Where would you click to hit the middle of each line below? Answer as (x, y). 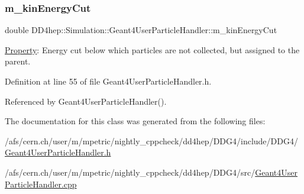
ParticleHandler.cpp (41, 184)
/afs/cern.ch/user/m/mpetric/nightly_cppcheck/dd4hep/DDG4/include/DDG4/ (151, 140)
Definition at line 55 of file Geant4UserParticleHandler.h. (108, 81)
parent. (18, 61)
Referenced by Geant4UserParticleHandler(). (86, 101)
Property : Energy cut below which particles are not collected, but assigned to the (152, 49)
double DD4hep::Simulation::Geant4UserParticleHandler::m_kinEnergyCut (141, 30)
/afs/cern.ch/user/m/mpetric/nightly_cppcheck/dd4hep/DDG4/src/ (130, 172)
